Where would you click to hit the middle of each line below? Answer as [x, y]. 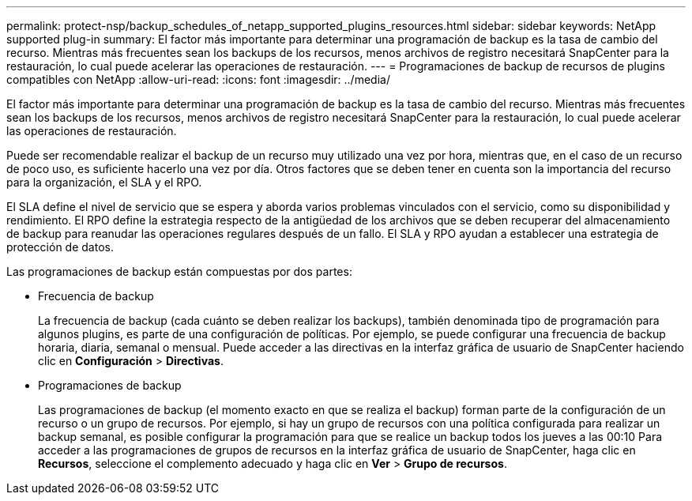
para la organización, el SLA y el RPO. [104, 182]
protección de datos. [60, 247]
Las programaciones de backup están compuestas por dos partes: [179, 271]
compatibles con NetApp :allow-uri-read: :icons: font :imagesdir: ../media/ [198, 79]
